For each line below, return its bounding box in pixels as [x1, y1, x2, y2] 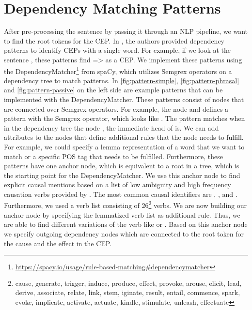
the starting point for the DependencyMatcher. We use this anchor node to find [4, 170, 240, 180]
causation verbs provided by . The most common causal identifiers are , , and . [4, 189, 237, 199]
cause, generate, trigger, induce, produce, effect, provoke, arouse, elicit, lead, [15, 278, 242, 288]
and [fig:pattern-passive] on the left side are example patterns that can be [4, 85, 223, 95]
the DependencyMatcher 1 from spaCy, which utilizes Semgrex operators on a [4, 64, 232, 76]
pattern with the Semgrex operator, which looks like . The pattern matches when [4, 113, 245, 123]
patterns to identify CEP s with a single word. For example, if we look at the [4, 45, 231, 55]
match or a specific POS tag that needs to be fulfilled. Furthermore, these [4, 151, 223, 161]
